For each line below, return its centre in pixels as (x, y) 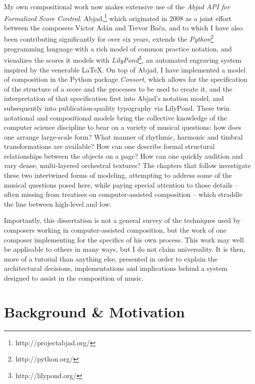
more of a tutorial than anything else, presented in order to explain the (111, 258)
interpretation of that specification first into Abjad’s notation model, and (114, 98)
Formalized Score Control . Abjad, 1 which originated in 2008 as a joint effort (118, 17)
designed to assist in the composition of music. (74, 278)
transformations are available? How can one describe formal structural (109, 146)
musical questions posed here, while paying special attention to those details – (121, 184)
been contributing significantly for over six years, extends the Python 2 (109, 38)
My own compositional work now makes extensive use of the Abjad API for (117, 6)
